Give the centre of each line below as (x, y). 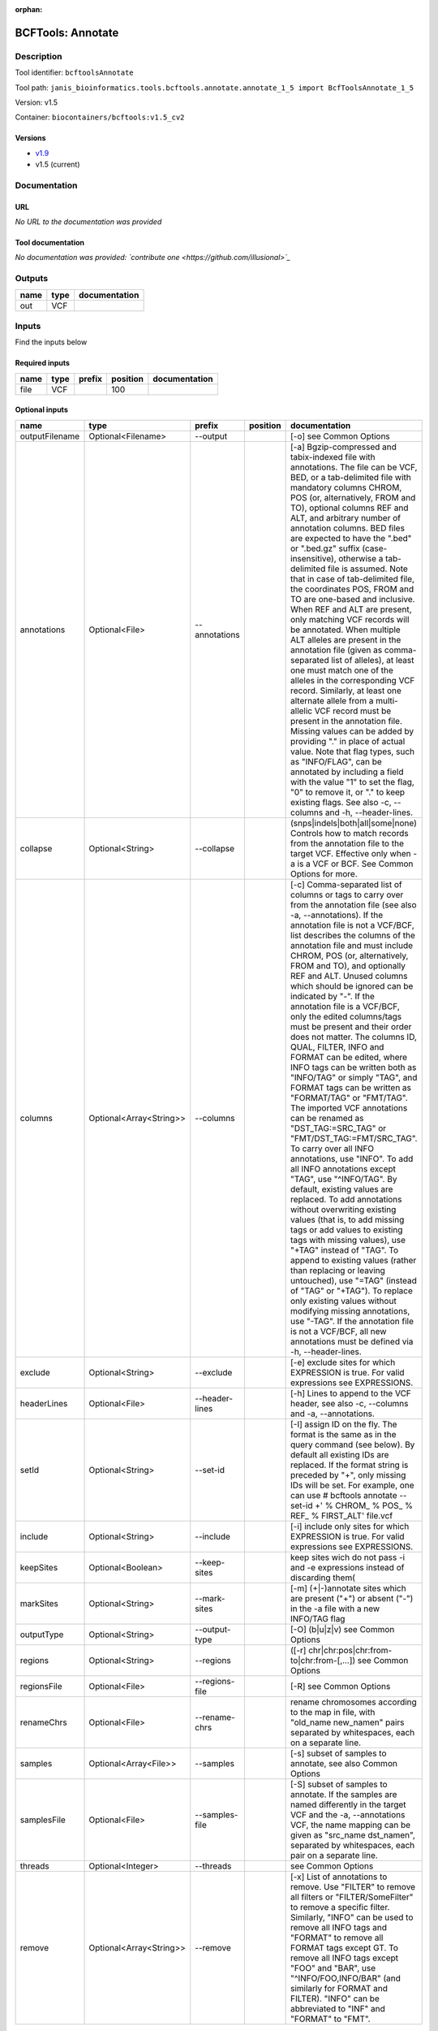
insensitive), (313, 558)
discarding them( (323, 1578)
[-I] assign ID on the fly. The (344, 1424)
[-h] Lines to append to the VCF (351, 1393)
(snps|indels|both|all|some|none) (354, 823)
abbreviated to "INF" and (338, 2008)
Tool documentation (50, 243)
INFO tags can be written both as (354, 1067)
